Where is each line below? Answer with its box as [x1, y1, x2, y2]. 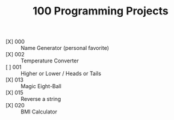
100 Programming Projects [32, 4, 169, 18]
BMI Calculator [20, 108, 58, 115]
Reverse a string [20, 95, 61, 103]
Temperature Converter [20, 57, 79, 64]
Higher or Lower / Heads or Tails [20, 70, 102, 77]
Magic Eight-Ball [20, 83, 61, 90]
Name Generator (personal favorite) [20, 44, 110, 52]
